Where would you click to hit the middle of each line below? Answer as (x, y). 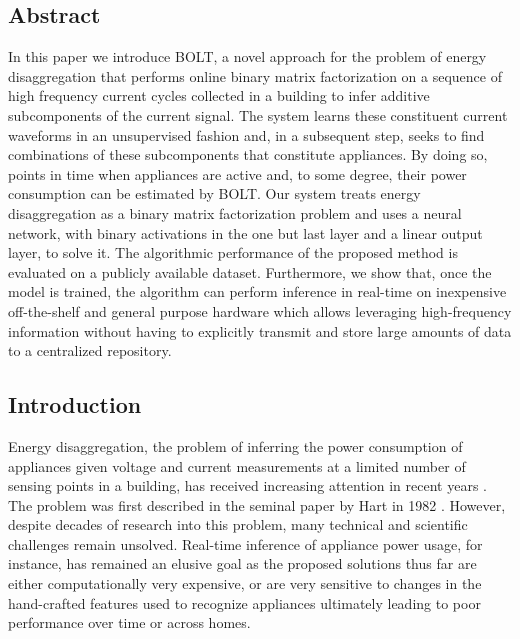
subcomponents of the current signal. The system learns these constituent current (258, 114)
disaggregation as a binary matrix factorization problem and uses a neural (235, 212)
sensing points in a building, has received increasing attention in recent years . (247, 485)
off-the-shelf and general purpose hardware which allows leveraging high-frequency (260, 310)
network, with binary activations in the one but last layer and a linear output (245, 232)
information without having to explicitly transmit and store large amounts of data (260, 330)
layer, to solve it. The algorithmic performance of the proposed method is (233, 252)
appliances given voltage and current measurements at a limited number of (237, 465)
